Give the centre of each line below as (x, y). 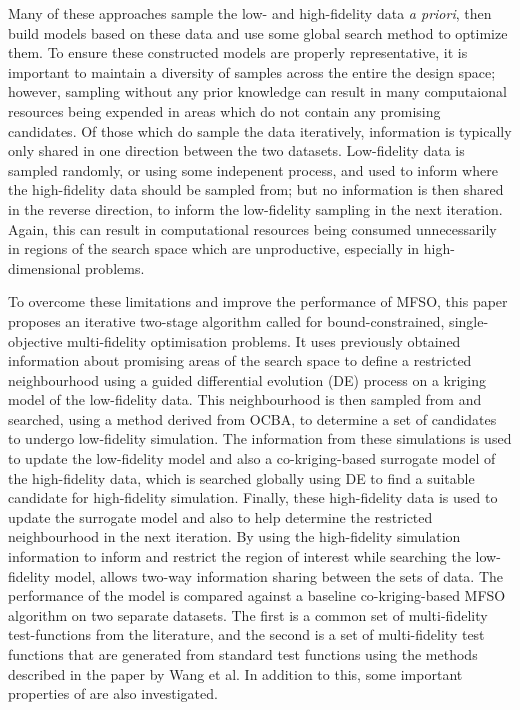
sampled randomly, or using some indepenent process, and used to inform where (253, 169)
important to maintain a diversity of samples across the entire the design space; (252, 71)
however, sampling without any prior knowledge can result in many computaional (257, 91)
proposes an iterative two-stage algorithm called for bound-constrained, (226, 320)
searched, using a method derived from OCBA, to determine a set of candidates (252, 418)
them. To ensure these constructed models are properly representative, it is (238, 52)
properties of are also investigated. (113, 693)
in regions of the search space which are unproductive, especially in (214, 248)
